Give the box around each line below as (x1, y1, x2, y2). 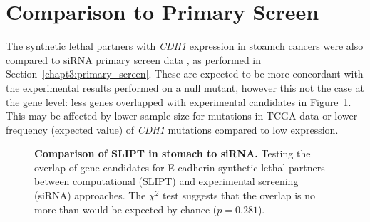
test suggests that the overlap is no (163, 188, 316, 203)
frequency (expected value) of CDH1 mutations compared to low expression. (6, 122, 339, 137)
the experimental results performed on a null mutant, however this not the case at (6, 80, 364, 95)
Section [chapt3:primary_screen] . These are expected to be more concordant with (6, 66, 364, 81)
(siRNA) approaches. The (34, 188, 146, 203)
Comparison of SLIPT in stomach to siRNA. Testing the (34, 146, 311, 161)
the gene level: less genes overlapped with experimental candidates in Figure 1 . (6, 94, 351, 109)
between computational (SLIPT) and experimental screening (34, 174, 299, 189)
